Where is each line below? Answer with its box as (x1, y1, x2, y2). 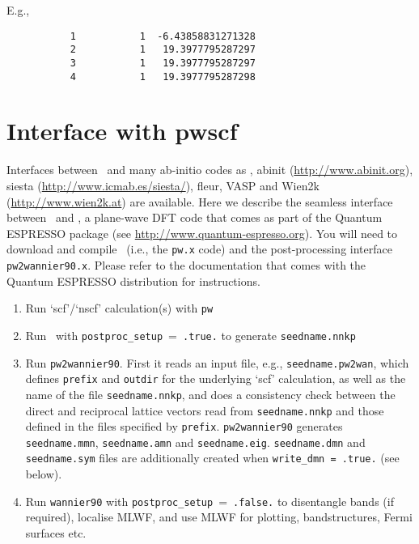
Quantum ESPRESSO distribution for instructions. (6, 272, 260, 289)
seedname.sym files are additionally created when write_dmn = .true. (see (25, 449, 400, 466)
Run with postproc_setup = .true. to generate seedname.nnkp (25, 326, 356, 343)
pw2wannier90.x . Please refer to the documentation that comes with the (6, 256, 366, 273)
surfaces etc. (25, 524, 87, 541)
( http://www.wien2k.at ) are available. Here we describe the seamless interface (6, 193, 393, 210)
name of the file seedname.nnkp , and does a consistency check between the (25, 385, 396, 402)
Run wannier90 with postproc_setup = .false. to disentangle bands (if (25, 492, 394, 509)
